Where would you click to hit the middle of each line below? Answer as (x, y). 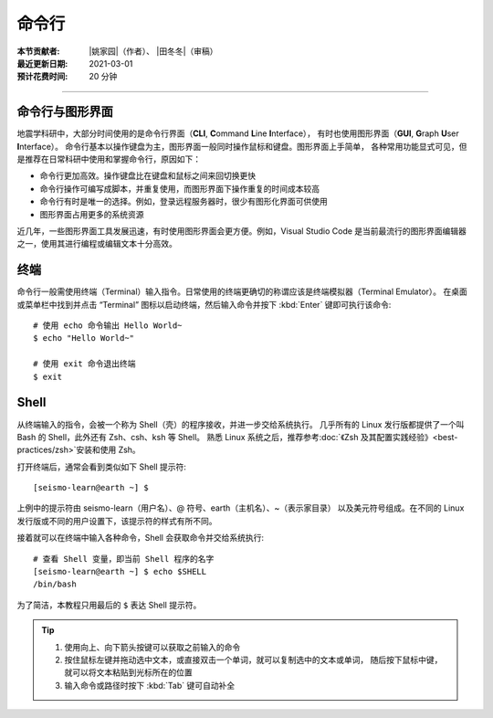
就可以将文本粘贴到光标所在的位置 (128, 672)
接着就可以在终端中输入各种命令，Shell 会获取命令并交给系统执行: (141, 538)
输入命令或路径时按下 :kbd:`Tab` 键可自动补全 (150, 685)
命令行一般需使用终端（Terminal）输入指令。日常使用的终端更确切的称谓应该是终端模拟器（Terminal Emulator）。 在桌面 (242, 291)
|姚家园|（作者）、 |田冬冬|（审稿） (153, 51)
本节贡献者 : (38, 51)
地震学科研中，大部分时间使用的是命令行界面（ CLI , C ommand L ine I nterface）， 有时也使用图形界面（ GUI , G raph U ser (238, 133)
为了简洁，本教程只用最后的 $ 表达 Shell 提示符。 (109, 605)
